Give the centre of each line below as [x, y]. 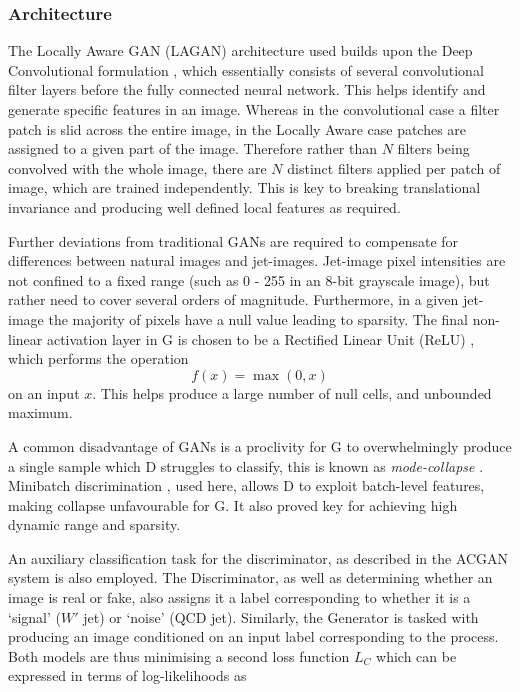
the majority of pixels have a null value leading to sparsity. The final [258, 318]
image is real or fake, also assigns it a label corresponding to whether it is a [239, 597]
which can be [416, 655]
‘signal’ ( [34, 616]
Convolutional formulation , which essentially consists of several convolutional [246, 69]
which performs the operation [98, 358]
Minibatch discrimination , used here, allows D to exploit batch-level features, [246, 485]
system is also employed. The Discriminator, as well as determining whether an [250, 577]
